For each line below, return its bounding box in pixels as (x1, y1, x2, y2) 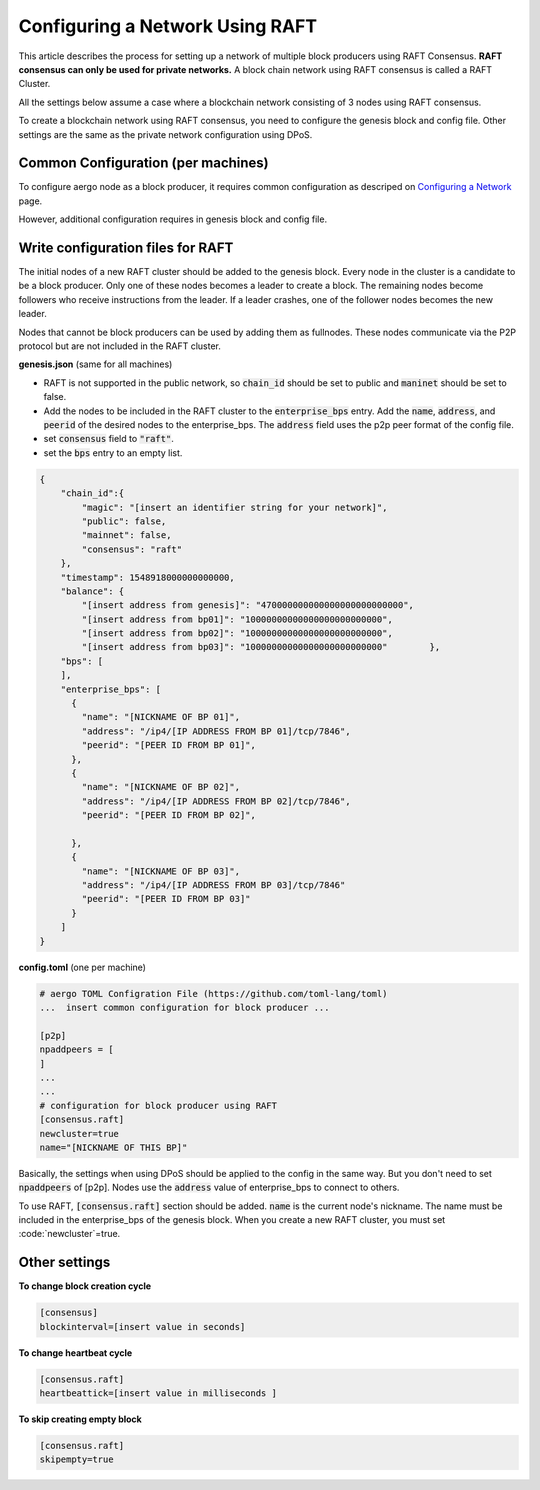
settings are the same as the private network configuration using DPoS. (18, 128, 313, 140)
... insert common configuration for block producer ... (39, 1002, 330, 1014)
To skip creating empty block (18, 1413, 142, 1425)
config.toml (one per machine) (18, 961, 147, 973)
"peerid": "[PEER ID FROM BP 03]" (81, 893, 251, 905)
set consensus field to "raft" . (43, 433, 174, 445)
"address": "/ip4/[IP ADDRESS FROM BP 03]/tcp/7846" (81, 880, 346, 891)
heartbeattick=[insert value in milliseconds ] (39, 1388, 277, 1399)
